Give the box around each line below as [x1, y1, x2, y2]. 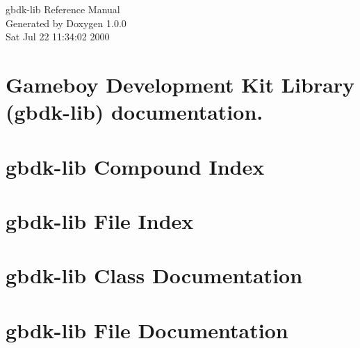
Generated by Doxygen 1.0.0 [6, 15, 126, 30]
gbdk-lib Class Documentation [6, 261, 303, 290]
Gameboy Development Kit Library [6, 70, 355, 98]
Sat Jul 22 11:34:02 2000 [6, 29, 110, 44]
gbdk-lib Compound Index [6, 152, 265, 180]
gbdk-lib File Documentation [6, 315, 288, 344]
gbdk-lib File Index [6, 206, 194, 235]
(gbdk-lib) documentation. [6, 97, 263, 126]
